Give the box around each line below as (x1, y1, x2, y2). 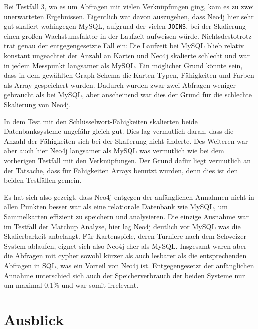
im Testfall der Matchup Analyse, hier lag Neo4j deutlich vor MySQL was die (4, 221, 241, 231)
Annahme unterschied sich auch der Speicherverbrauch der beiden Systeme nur (4, 270, 245, 280)
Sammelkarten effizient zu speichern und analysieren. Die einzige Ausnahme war (4, 211, 249, 221)
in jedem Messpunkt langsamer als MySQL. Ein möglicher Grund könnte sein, (4, 60, 243, 70)
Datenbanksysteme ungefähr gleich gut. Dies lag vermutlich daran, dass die (4, 126, 234, 136)
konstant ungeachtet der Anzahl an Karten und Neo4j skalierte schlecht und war (4, 50, 250, 61)
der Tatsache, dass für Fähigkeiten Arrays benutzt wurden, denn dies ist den (4, 165, 238, 175)
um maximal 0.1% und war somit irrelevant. (4, 280, 139, 290)
